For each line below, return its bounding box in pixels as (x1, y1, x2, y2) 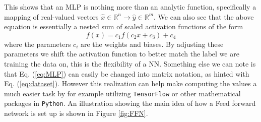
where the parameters (4, 38, 71, 49)
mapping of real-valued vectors (4, 11, 99, 22)
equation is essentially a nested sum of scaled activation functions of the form (4, 21, 243, 32)
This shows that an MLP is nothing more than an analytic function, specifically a (4, 2, 256, 12)
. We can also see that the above (154, 11, 254, 22)
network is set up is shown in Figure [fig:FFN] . (4, 108, 148, 118)
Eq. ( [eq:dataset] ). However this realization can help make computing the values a (4, 78, 257, 89)
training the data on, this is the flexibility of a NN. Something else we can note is (4, 58, 256, 69)
